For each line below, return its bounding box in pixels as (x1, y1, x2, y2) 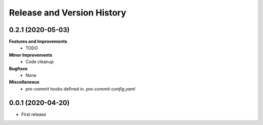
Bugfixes (9, 65, 28, 71)
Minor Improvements (9, 52, 53, 58)
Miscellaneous (9, 79, 40, 85)
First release (21, 111, 46, 117)
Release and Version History (9, 7, 127, 18)
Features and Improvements (9, 39, 68, 45)
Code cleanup (25, 59, 54, 65)
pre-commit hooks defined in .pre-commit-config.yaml (25, 86, 135, 92)
